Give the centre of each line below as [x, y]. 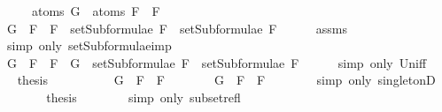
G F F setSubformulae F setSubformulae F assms [177, 28]
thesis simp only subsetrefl [143, 97]
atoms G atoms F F [96, 11]
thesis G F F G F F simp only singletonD [226, 80]
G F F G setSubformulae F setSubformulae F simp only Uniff [217, 62]
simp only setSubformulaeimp [89, 45]
